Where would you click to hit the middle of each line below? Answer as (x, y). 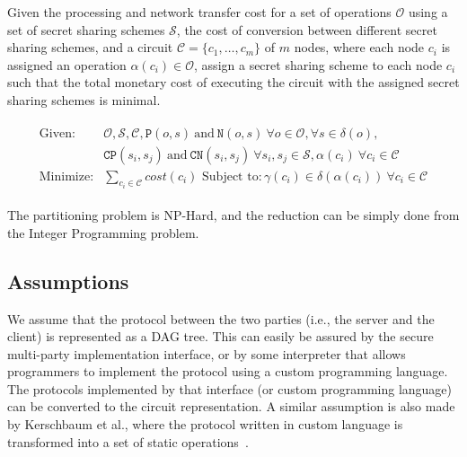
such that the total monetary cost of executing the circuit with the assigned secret (233, 82)
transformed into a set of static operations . (128, 441)
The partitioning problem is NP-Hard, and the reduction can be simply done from (233, 215)
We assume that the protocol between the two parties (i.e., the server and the (221, 318)
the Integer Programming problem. (103, 232)
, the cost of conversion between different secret (307, 29)
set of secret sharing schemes (86, 29)
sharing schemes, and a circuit (90, 47)
